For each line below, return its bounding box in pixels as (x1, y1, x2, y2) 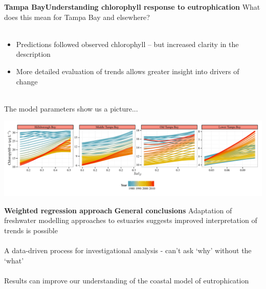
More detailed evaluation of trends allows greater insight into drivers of (16, 65, 239, 76)
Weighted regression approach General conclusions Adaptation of (4, 205, 232, 215)
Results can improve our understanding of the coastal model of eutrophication (4, 275, 249, 285)
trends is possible (4, 225, 58, 235)
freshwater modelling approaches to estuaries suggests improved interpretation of (4, 215, 257, 226)
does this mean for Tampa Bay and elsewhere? (4, 11, 150, 22)
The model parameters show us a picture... (4, 103, 138, 114)
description (16, 49, 51, 59)
